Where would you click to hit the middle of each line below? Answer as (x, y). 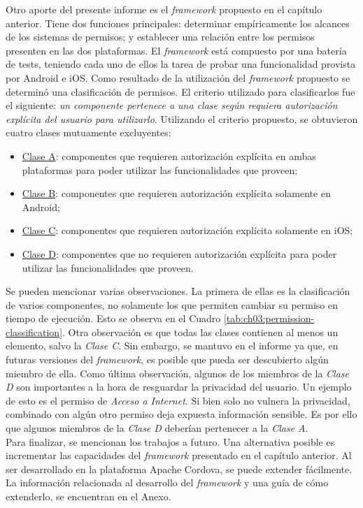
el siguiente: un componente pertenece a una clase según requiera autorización (172, 105)
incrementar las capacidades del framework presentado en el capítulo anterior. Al (179, 455)
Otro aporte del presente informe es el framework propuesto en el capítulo (164, 9)
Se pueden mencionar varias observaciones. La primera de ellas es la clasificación (178, 291)
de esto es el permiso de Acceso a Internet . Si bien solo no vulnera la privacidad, (178, 400)
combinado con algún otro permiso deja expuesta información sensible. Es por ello (181, 414)
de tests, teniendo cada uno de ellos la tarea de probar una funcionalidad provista (181, 64)
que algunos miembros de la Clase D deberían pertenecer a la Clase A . (157, 428)
